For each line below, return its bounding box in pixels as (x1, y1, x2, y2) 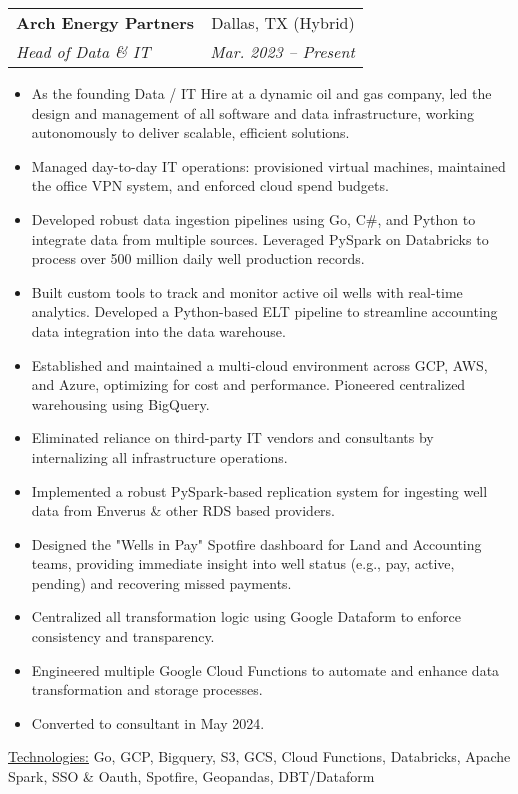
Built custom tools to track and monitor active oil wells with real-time (31, 281, 463, 302)
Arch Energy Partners (16, 11, 195, 34)
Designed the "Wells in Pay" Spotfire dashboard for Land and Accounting (31, 533, 482, 554)
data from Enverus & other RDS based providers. (31, 500, 335, 521)
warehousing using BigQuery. (31, 393, 210, 414)
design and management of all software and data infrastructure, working (31, 102, 475, 123)
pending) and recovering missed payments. (31, 572, 292, 593)
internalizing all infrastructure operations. (31, 446, 288, 467)
